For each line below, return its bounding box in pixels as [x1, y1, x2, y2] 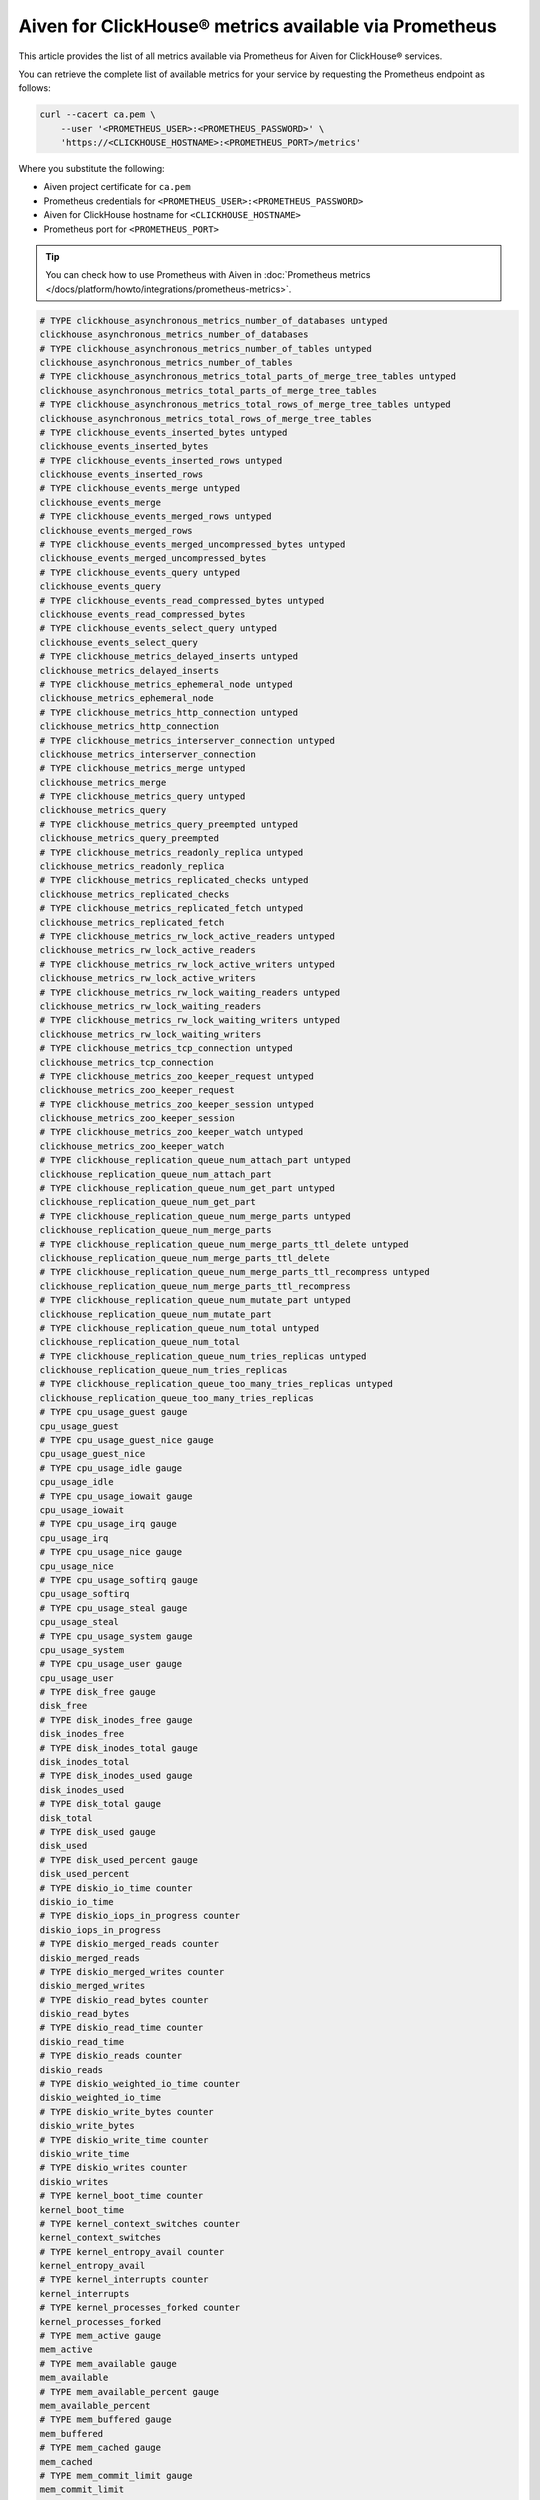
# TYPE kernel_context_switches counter [39, 2218, 240, 2229]
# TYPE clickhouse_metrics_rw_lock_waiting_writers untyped [39, 1015, 341, 1026]
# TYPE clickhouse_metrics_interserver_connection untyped [39, 735, 335, 746]
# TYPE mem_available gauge [39, 2358, 177, 2369]
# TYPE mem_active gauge [39, 2330, 162, 2342]
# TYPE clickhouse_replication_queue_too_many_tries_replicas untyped [39, 1378, 394, 1390]
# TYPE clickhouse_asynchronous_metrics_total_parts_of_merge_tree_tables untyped [39, 371, 457, 382]
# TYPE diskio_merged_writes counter [39, 1966, 225, 1977]
